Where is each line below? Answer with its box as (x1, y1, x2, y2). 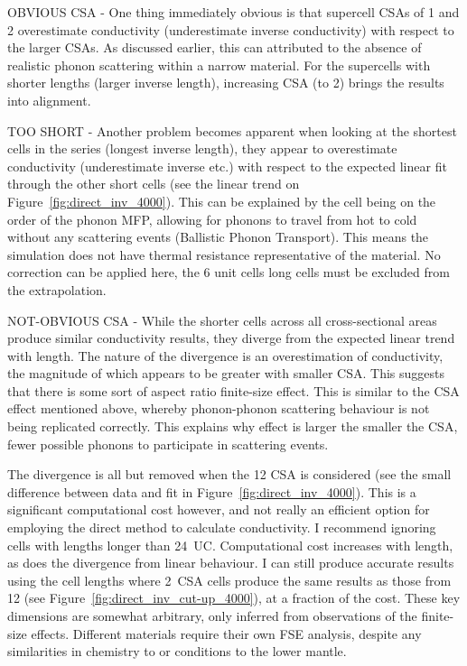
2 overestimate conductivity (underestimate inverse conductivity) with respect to (7, 20, 454, 39)
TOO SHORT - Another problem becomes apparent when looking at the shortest (7, 121, 457, 140)
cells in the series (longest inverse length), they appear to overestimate (7, 139, 397, 158)
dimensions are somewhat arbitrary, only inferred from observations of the (7, 606, 417, 624)
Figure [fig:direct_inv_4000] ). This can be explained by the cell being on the (7, 191, 436, 210)
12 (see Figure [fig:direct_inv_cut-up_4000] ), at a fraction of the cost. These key (7, 588, 461, 607)
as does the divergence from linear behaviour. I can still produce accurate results (7, 553, 454, 572)
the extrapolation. (7, 280, 107, 299)
